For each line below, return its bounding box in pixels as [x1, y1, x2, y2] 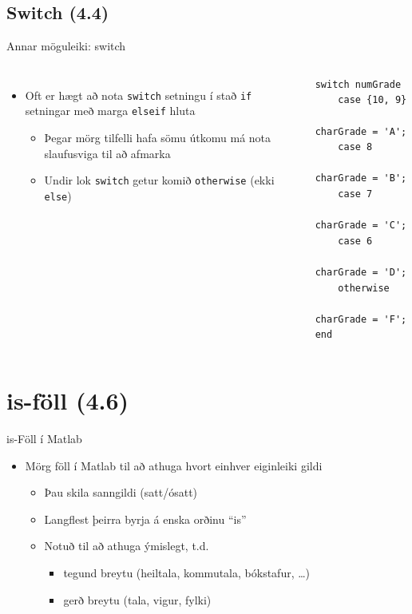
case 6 [338, 235, 373, 247]
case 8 [338, 141, 373, 153]
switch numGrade [315, 78, 402, 90]
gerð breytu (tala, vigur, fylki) [63, 591, 212, 608]
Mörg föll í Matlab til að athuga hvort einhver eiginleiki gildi [25, 457, 323, 473]
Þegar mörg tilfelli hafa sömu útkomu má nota [44, 129, 271, 146]
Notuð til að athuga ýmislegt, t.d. [44, 537, 209, 554]
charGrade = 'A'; [315, 125, 407, 137]
